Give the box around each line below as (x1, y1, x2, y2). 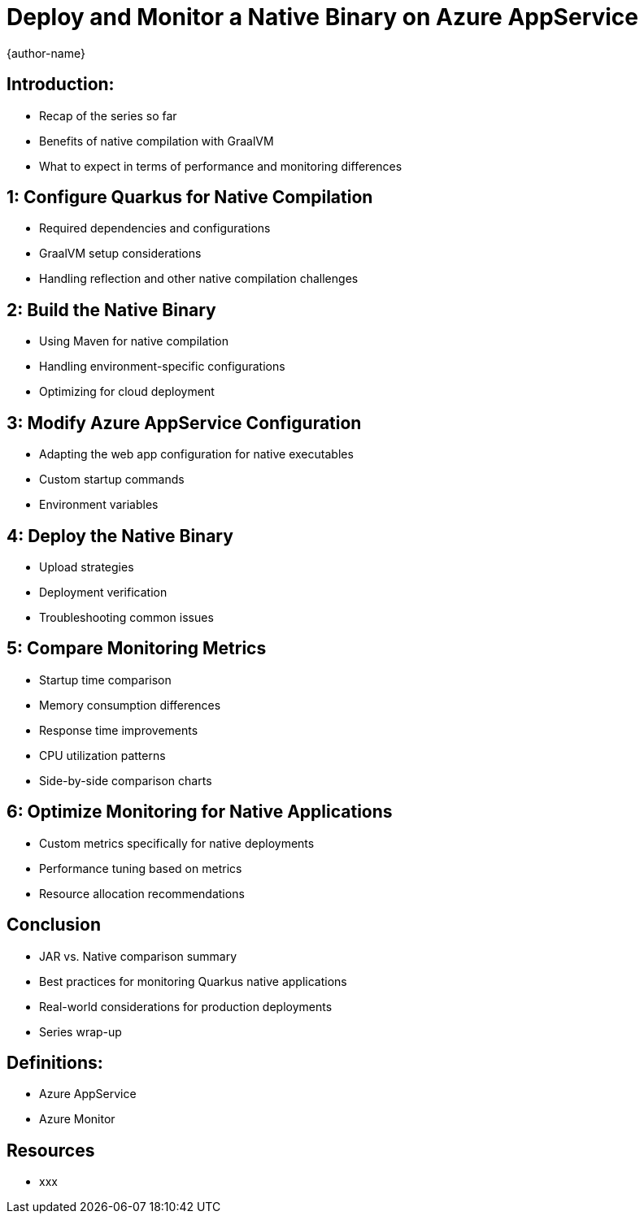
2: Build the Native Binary (7, 299, 216, 320)
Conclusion (7, 914, 102, 936)
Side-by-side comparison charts (39, 773, 212, 788)
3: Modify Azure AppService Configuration (7, 412, 362, 433)
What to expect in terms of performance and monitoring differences (39, 158, 402, 173)
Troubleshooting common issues (39, 610, 214, 624)
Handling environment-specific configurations (39, 359, 285, 374)
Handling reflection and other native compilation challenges (39, 271, 359, 286)
